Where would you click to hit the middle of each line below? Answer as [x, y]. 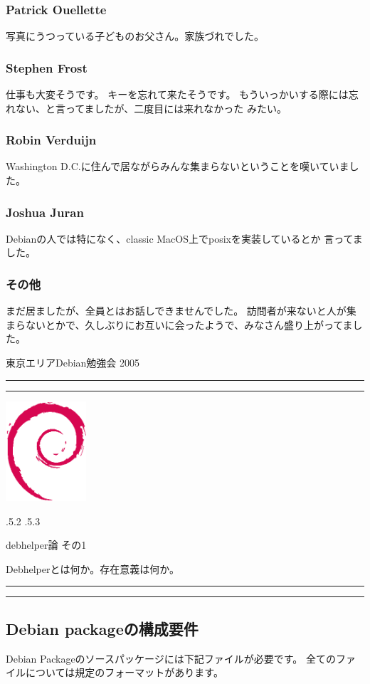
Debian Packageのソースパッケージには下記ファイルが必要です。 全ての [171, 658]
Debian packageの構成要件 [102, 628]
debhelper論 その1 [46, 545]
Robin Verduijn [51, 140]
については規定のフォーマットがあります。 [124, 672]
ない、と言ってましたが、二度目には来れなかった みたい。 [151, 108]
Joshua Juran [45, 212]
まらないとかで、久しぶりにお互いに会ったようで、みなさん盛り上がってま [179, 324]
